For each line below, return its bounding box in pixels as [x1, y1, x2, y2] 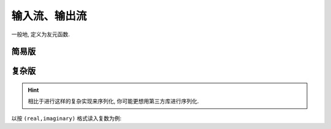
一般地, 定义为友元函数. [11, 31, 70, 38]
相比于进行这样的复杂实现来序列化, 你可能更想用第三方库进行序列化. [28, 98, 199, 105]
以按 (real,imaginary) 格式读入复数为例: [11, 114, 122, 122]
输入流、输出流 [11, 9, 87, 23]
